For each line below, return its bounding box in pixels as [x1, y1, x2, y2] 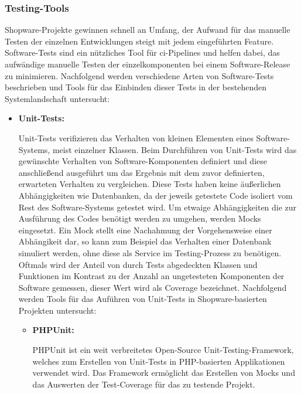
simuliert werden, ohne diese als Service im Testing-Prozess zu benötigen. [18, 246, 282, 259]
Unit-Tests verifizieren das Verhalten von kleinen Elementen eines [18, 131, 254, 144]
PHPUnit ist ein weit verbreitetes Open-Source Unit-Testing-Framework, [32, 344, 294, 356]
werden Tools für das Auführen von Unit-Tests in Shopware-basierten [18, 293, 267, 305]
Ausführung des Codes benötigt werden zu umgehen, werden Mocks [18, 212, 261, 225]
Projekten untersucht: [18, 304, 97, 316]
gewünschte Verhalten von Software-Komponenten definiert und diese [18, 155, 267, 167]
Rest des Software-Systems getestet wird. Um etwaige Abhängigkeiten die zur [18, 201, 297, 213]
